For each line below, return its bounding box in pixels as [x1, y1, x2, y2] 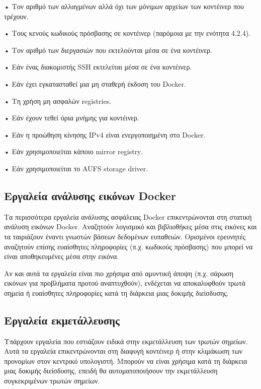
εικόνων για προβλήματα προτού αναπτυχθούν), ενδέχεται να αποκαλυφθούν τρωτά [4, 278, 245, 288]
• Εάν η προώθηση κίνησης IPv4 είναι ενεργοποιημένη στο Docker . [4, 129, 206, 140]
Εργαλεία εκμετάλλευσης [4, 312, 120, 328]
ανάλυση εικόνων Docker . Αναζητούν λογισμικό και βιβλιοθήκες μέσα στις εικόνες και [4, 221, 257, 232]
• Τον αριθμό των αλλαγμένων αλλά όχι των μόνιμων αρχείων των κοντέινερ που [4, 1, 244, 11]
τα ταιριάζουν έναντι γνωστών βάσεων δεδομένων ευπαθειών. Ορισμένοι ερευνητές [4, 231, 246, 241]
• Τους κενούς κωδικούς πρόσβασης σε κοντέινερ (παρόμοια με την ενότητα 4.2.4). [4, 28, 251, 38]
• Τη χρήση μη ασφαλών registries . [4, 95, 112, 106]
